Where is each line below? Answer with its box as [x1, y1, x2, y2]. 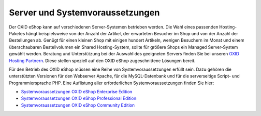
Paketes [9, 30, 25, 36]
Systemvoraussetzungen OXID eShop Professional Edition [21, 95, 137, 101]
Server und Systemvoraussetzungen [9, 7, 160, 18]
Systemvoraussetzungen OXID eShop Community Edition [21, 102, 135, 108]
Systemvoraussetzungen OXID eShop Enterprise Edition [21, 89, 132, 95]
